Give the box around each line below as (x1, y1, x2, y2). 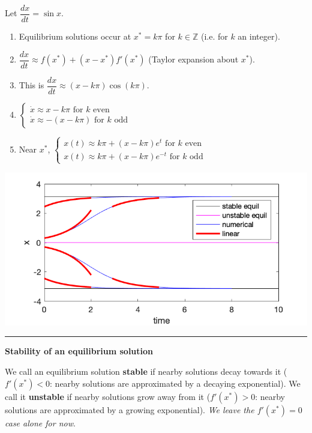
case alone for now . (5, 416, 76, 429)
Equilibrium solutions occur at (19, 30, 131, 43)
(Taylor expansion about (148, 53, 239, 65)
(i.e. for (200, 30, 228, 43)
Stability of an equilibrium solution (5, 345, 154, 357)
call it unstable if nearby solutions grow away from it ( (5, 390, 211, 402)
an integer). (238, 30, 280, 43)
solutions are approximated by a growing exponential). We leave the (5, 403, 254, 416)
